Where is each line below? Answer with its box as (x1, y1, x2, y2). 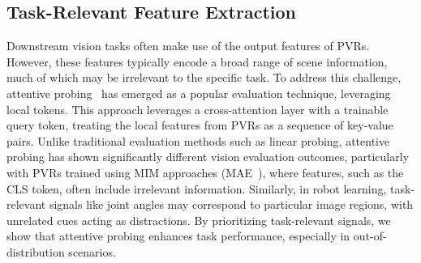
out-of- (353, 227, 387, 244)
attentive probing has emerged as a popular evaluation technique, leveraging (6, 84, 391, 101)
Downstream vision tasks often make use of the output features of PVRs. (6, 37, 370, 54)
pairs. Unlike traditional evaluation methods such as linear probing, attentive (6, 132, 390, 149)
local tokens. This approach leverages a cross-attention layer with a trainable (6, 100, 389, 117)
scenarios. (68, 243, 116, 260)
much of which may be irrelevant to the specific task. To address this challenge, (6, 69, 402, 86)
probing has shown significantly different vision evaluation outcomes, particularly (6, 148, 410, 165)
